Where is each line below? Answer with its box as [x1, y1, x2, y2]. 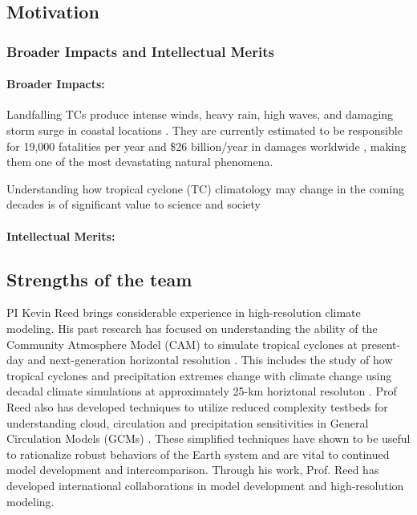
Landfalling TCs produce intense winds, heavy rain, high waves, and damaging [6, 106, 394, 123]
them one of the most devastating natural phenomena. [6, 153, 273, 170]
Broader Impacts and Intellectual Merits [6, 41, 274, 61]
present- [361, 335, 401, 352]
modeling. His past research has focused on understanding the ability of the [6, 319, 378, 336]
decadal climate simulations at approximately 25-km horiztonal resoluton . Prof [6, 383, 397, 399]
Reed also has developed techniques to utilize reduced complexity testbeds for [6, 398, 388, 415]
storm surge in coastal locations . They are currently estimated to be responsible [6, 122, 403, 139]
